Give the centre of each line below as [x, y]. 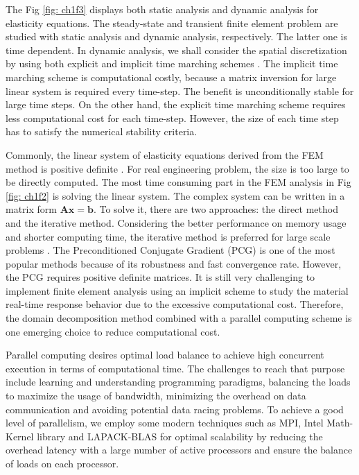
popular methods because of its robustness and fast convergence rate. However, [174, 263]
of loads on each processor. [62, 463]
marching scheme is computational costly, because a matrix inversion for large [171, 77]
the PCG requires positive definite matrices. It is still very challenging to [160, 277]
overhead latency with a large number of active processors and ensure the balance [179, 450]
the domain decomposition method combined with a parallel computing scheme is [179, 318]
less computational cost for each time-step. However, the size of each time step [172, 118]
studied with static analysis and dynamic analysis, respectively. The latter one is [177, 36]
